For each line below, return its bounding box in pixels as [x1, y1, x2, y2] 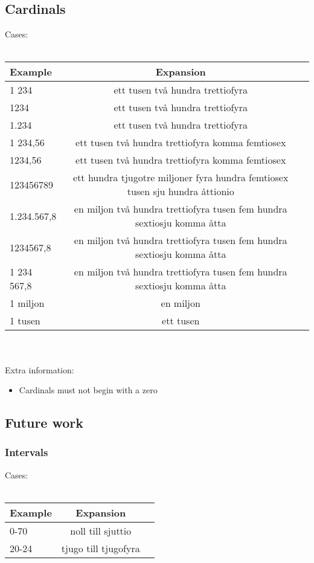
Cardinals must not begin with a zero [19, 384, 158, 396]
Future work [5, 413, 84, 432]
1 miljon [10, 296, 45, 310]
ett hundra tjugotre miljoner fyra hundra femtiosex [73, 170, 289, 185]
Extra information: [5, 363, 74, 376]
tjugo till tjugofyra [61, 541, 140, 555]
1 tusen [10, 314, 40, 328]
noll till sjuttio [70, 523, 132, 538]
